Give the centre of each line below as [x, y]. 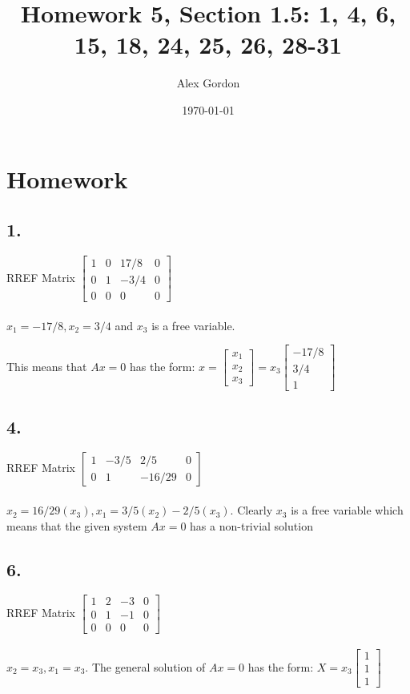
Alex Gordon [208, 83]
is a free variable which [347, 510]
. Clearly [251, 510]
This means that [47, 366]
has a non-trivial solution [251, 525]
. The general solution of [145, 666]
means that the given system [77, 525]
